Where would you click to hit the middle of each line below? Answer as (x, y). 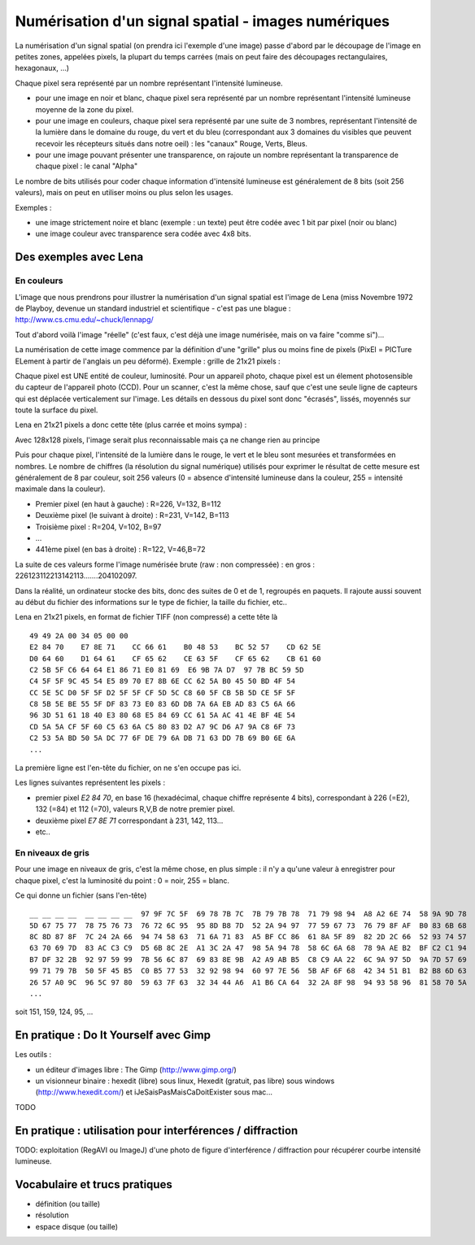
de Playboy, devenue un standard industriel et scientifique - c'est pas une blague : (153, 308)
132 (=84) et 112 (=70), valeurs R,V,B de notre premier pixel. (135, 809)
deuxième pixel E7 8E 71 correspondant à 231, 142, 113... (129, 821)
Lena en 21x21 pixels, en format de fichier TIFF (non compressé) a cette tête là (146, 617)
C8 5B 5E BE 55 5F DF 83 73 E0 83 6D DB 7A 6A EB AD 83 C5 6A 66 (163, 704)
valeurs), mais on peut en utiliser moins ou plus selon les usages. (124, 193)
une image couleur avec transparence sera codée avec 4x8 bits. (143, 234)
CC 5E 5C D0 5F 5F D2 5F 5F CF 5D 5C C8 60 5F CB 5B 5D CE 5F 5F (163, 692)
